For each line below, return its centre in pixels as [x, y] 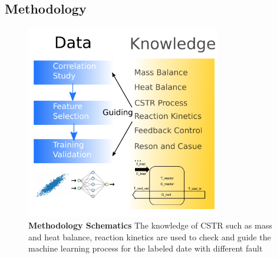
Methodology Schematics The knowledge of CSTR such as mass [150, 225]
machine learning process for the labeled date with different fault [146, 248]
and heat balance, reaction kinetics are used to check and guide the [150, 236]
